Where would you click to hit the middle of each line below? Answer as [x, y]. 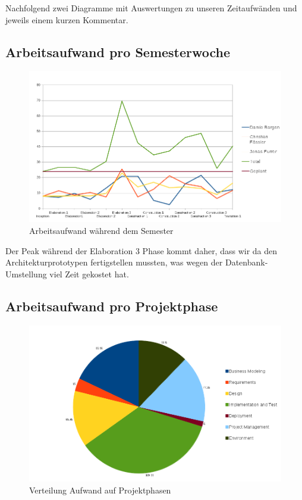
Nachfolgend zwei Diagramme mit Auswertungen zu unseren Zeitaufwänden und [151, 8]
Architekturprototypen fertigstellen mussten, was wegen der [114, 262]
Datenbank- [246, 262]
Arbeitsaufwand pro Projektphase [112, 306]
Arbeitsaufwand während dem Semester [101, 230]
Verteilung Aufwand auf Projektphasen [100, 490]
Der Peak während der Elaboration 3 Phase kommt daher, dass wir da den [141, 250]
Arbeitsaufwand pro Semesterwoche [118, 51]
